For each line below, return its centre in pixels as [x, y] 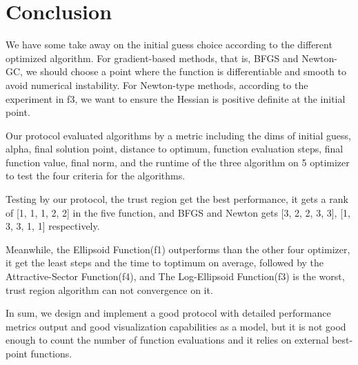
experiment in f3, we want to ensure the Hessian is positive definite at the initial [176, 98]
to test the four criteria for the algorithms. [96, 176]
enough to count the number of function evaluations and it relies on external [167, 340]
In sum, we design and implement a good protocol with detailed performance [168, 313]
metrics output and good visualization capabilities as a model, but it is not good [176, 326]
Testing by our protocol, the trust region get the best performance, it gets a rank [177, 199]
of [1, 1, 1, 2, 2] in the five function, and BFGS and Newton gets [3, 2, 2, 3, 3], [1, [178, 212]
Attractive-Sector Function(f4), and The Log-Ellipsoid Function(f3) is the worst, [175, 276]
